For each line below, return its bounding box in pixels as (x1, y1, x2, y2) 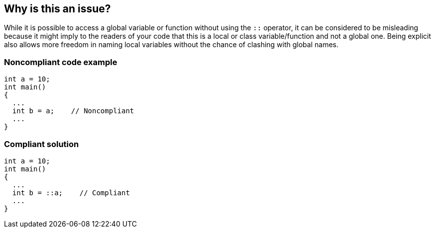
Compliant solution (4, 139, 79, 149)
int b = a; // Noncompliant (12, 107, 134, 115)
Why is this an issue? (4, 2, 111, 15)
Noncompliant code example (4, 57, 117, 67)
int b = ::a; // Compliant (12, 188, 130, 197)
